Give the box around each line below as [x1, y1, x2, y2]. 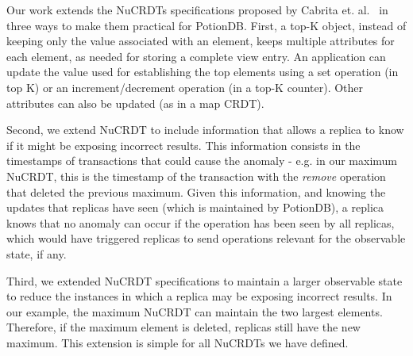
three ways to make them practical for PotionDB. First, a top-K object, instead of [6, 17, 407, 33]
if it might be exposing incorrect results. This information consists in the [6, 136, 361, 153]
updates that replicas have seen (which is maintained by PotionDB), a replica [6, 199, 384, 216]
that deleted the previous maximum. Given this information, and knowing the [6, 183, 386, 200]
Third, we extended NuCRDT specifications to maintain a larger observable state [6, 272, 403, 289]
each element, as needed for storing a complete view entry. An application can [6, 48, 386, 64]
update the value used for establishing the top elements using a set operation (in [6, 63, 399, 80]
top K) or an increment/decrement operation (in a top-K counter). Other [6, 78, 364, 95]
